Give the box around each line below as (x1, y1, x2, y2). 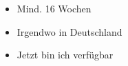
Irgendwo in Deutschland (17, 24, 122, 38)
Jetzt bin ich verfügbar (17, 47, 114, 62)
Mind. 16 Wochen (17, 1, 92, 15)
